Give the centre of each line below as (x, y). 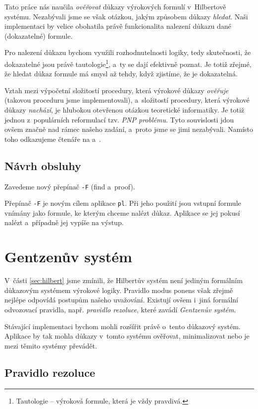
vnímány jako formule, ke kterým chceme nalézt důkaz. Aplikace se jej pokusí (122, 212)
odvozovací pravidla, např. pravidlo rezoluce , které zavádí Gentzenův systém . (120, 309)
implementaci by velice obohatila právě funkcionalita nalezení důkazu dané (118, 26)
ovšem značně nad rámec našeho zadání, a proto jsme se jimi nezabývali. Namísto (129, 129)
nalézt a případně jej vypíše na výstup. (64, 222)
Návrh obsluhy (43, 165)
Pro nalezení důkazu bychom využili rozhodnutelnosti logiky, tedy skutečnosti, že (128, 52)
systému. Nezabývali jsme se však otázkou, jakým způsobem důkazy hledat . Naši (126, 16)
